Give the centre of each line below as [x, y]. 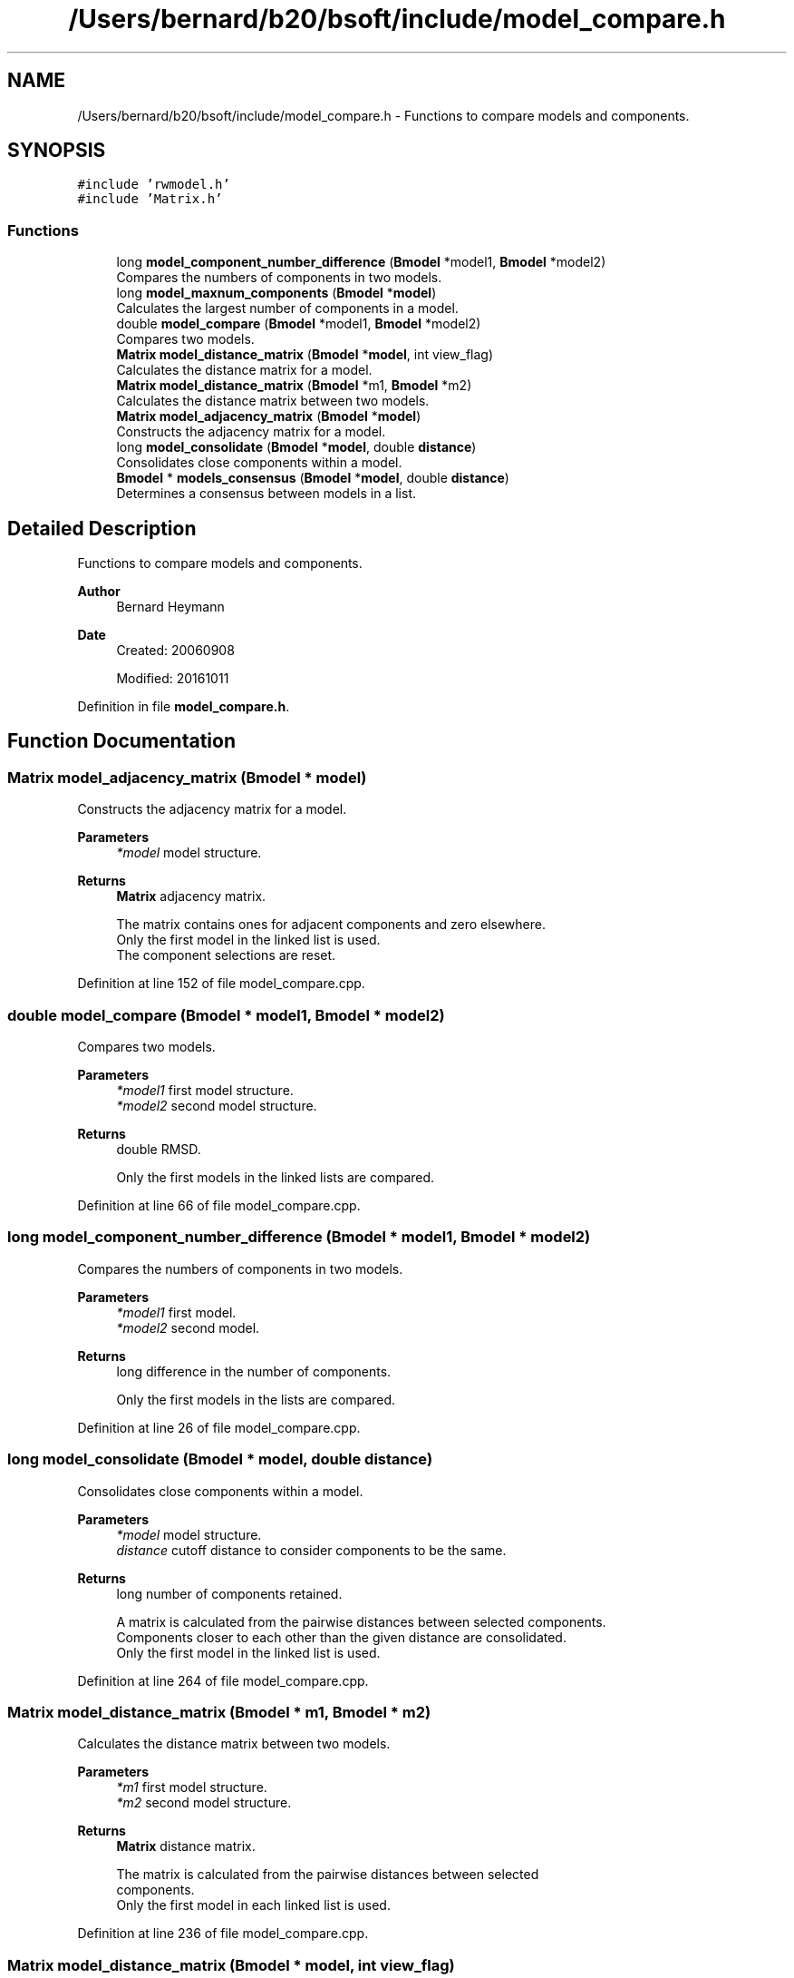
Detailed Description [102, 528]
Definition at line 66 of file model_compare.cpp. [219, 1205]
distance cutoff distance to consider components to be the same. [311, 1550]
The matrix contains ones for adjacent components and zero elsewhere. [331, 925]
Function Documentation [121, 741]
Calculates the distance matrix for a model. [244, 370]
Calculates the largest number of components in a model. [287, 308]
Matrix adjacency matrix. [191, 896]
